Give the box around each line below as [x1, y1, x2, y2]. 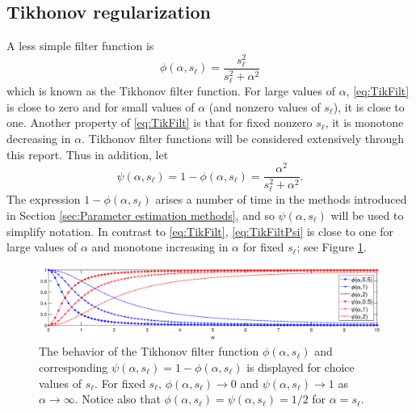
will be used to [330, 206, 404, 223]
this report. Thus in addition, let [6, 145, 169, 162]
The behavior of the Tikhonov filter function [39, 343, 259, 360]
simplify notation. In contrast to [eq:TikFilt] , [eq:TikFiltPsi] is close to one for [6, 222, 394, 239]
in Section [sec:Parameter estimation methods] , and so [6, 206, 275, 223]
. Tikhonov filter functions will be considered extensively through [82, 129, 405, 146]
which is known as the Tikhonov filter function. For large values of [6, 82, 335, 99]
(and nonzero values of [208, 98, 321, 115]
